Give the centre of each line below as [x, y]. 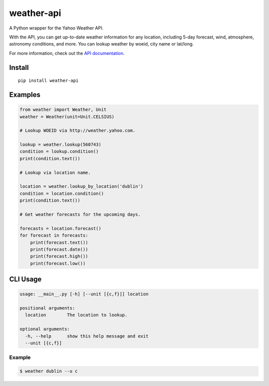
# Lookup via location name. [55, 173]
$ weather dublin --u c [49, 371]
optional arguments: [45, 329]
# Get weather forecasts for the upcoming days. [80, 214]
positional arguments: [47, 308]
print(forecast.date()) [59, 249]
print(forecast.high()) [59, 256]
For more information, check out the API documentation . [67, 53]
